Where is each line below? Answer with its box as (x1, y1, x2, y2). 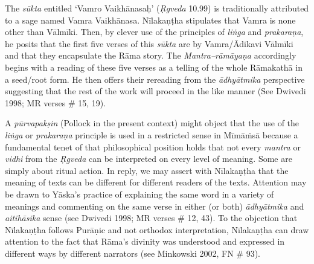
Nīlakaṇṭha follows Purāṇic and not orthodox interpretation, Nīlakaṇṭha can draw (5, 223, 309, 236)
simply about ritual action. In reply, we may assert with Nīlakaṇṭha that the (5, 164, 289, 176)
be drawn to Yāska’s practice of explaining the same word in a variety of (5, 187, 274, 200)
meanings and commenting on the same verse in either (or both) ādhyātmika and (5, 199, 304, 212)
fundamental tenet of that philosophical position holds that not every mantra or (5, 140, 301, 153)
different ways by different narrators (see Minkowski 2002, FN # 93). (5, 246, 260, 259)
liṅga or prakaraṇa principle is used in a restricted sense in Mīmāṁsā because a (5, 128, 298, 141)
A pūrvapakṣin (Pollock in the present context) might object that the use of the (5, 117, 300, 129)
